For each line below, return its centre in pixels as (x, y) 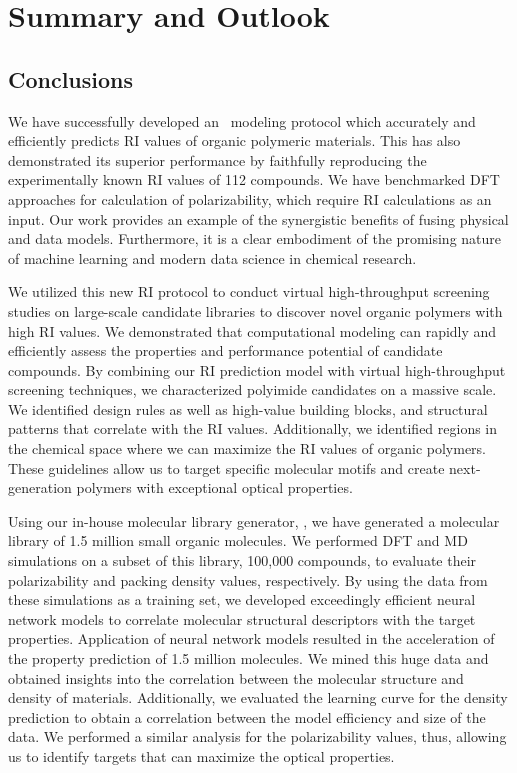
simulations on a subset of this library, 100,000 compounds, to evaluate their (242, 560)
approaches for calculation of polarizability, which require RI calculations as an (250, 198)
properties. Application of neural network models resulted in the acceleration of (251, 638)
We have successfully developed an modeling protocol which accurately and (242, 120)
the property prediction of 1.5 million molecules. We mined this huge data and (248, 658)
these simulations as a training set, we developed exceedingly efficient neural (242, 599)
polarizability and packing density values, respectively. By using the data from (248, 579)
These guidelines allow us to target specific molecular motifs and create (226, 467)
